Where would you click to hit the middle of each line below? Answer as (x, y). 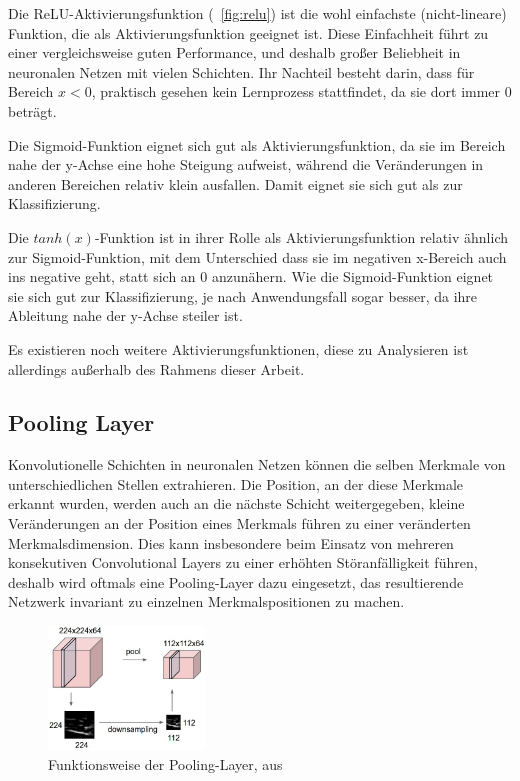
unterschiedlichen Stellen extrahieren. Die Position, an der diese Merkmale (236, 483)
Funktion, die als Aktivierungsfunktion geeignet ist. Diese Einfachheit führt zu (248, 32)
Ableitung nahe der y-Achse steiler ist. (125, 315)
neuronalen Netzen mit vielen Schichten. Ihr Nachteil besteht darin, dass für (241, 71)
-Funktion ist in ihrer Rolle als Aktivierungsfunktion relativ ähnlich (301, 236)
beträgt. (32, 110)
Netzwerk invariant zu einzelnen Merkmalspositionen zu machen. (206, 601)
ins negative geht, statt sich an (102, 276)
